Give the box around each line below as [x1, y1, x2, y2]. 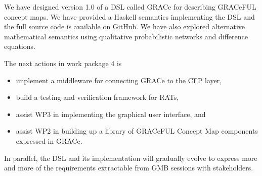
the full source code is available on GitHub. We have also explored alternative [4, 21, 245, 32]
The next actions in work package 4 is [4, 57, 122, 68]
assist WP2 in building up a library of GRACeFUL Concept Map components [16, 126, 258, 136]
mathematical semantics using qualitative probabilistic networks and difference [4, 31, 248, 41]
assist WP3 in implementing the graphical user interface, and [16, 108, 206, 119]
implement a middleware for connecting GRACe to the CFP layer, [16, 75, 222, 85]
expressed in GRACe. [16, 135, 82, 146]
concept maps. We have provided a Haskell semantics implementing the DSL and [4, 11, 255, 22]
